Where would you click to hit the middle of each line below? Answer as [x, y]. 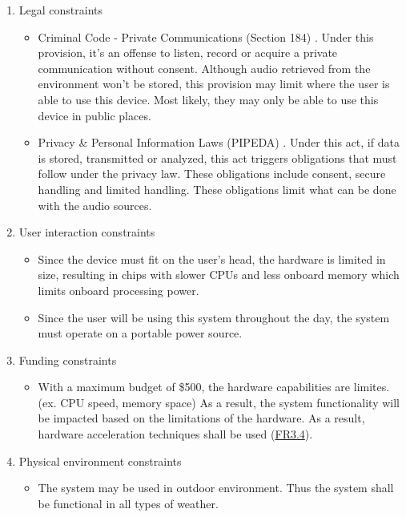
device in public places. [94, 115]
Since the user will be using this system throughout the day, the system [214, 317]
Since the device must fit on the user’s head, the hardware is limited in [212, 258]
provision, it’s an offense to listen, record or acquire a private [188, 53]
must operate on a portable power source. [140, 333]
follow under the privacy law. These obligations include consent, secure [212, 174]
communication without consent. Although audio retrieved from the [204, 68]
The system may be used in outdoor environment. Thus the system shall [216, 488]
